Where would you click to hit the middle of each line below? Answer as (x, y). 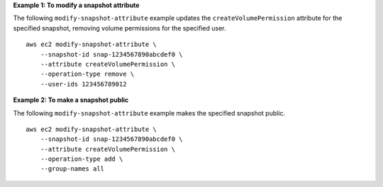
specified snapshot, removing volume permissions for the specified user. (120, 28)
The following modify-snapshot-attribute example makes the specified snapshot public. (149, 113)
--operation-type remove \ (87, 74)
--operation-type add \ (82, 159)
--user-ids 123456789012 (83, 84)
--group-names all (72, 169)
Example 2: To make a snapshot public (71, 100)
